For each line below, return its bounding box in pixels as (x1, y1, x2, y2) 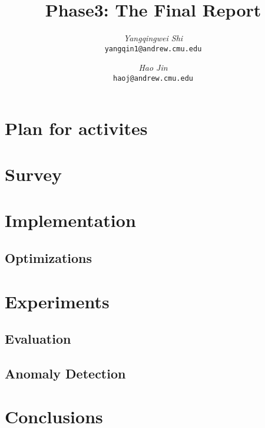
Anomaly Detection (5, 364, 126, 382)
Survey (5, 162, 62, 186)
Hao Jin (138, 61, 168, 74)
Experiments (5, 289, 110, 313)
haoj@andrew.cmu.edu (112, 74, 194, 83)
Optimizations (5, 248, 92, 266)
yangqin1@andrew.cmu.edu (104, 44, 202, 53)
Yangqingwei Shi (123, 32, 183, 44)
